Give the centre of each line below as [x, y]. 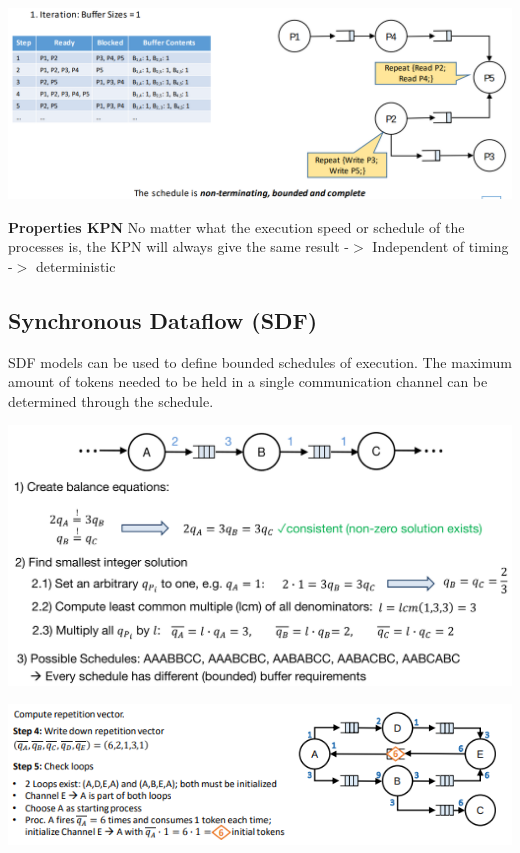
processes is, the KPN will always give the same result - [179, 246]
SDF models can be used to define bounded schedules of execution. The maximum [260, 361]
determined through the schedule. [111, 400]
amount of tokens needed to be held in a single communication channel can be [248, 381]
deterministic [75, 265]
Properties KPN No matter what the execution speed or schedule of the [236, 226]
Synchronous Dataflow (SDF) [163, 319]
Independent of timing [440, 246]
